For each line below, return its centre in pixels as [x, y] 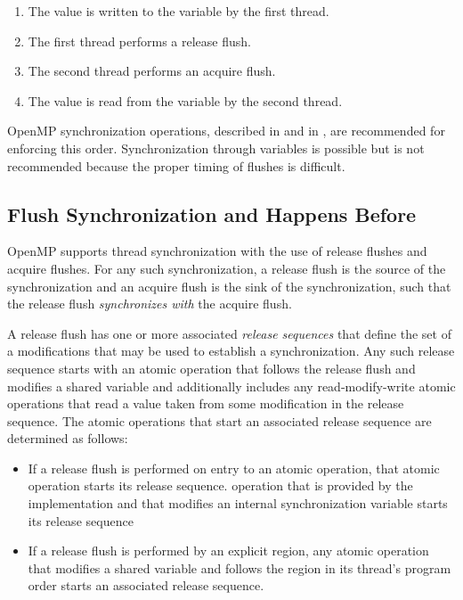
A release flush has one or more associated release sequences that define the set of [229, 333]
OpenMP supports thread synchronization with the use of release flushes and [217, 251]
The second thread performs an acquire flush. [152, 71]
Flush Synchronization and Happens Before [212, 214]
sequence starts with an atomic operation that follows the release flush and [211, 368]
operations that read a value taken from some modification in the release [206, 403]
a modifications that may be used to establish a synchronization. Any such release [231, 351]
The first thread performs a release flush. [139, 41]
